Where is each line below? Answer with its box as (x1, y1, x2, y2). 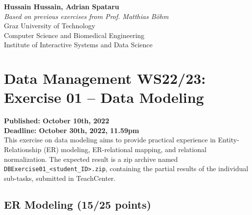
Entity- (218, 135, 239, 145)
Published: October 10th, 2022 (4, 116, 109, 126)
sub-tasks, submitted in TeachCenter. (4, 173, 116, 183)
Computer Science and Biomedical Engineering (4, 30, 145, 40)
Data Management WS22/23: (4, 68, 206, 88)
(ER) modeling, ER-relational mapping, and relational (44, 144, 206, 155)
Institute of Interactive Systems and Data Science (4, 39, 153, 50)
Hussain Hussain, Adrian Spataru (4, 1, 119, 11)
